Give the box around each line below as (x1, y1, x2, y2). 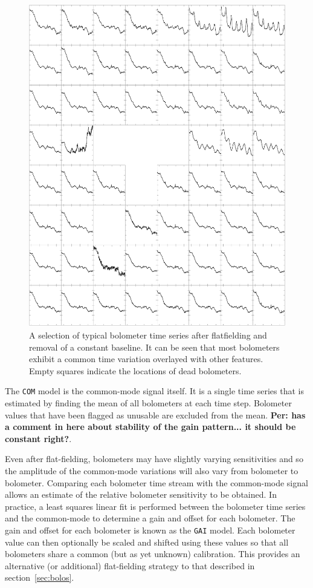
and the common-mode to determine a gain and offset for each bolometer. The (5, 512, 295, 524)
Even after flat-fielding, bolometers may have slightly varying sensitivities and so (5, 452, 303, 465)
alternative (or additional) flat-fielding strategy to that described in (5, 559, 255, 572)
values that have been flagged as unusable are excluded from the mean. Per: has (5, 408, 306, 421)
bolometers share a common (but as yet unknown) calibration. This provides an (5, 547, 300, 560)
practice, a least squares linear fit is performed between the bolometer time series (5, 500, 306, 512)
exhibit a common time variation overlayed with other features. (29, 352, 263, 365)
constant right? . (5, 432, 72, 444)
